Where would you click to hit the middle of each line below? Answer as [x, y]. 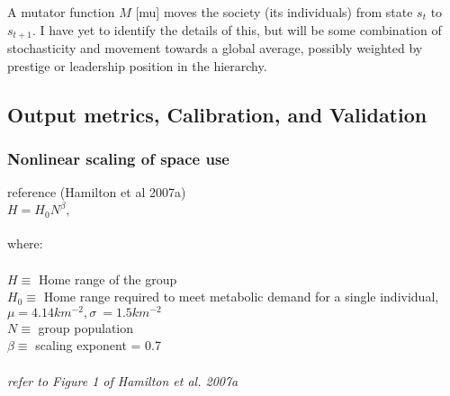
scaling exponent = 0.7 [98, 345]
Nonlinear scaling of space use [118, 158]
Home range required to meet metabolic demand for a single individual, [241, 297]
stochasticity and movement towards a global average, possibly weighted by [215, 48]
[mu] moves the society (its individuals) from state [274, 12]
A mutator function [61, 12]
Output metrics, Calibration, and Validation [217, 114]
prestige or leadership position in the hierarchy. [137, 65]
